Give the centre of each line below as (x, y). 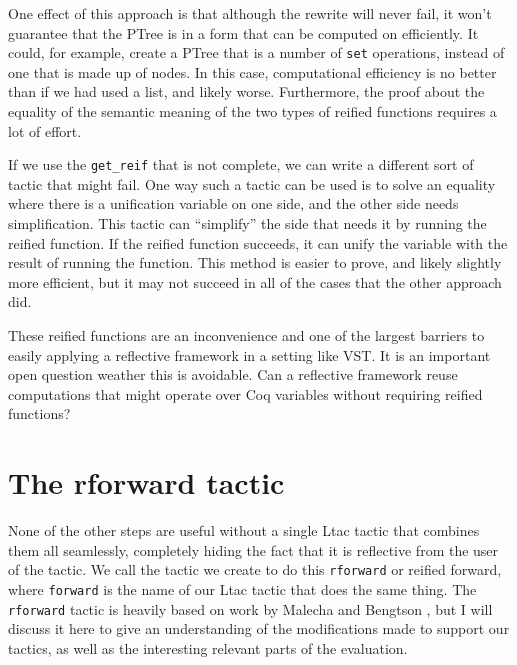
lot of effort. (45, 130)
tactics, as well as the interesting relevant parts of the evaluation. (208, 647)
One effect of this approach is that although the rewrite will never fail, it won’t (250, 13)
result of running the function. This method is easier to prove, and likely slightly (255, 262)
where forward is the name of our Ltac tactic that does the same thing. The (242, 588)
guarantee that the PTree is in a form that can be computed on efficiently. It (243, 32)
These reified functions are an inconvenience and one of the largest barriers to (246, 335)
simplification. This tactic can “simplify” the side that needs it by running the (247, 223)
